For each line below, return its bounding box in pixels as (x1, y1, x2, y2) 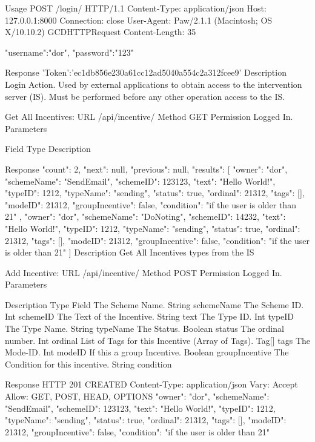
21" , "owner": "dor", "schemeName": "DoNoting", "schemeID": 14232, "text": (5, 210, 286, 223)
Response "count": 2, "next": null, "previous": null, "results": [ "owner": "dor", (5, 162, 288, 175)
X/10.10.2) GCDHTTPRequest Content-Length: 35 (5, 25, 196, 38)
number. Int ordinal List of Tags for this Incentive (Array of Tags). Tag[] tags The (5, 334, 310, 346)
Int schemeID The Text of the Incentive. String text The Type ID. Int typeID (5, 310, 294, 323)
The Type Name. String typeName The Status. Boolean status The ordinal (5, 322, 284, 335)
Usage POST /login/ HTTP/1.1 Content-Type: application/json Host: (5, 2, 267, 14)
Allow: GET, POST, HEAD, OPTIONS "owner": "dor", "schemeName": (5, 390, 270, 403)
